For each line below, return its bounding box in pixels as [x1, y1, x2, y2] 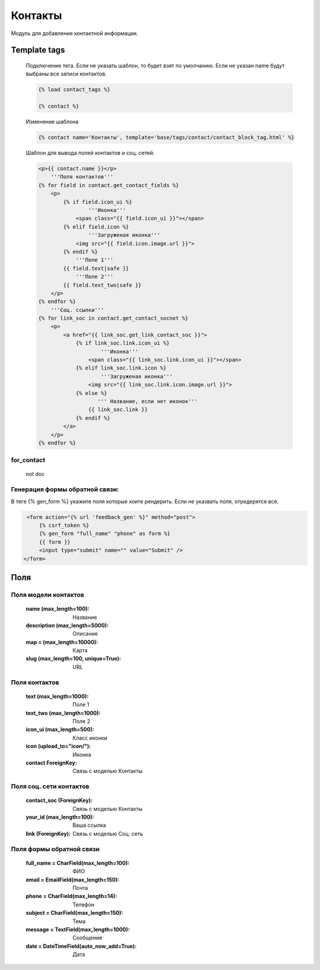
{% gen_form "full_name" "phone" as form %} [39, 530, 171, 537]
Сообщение [72, 934, 103, 941]
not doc [25, 470, 45, 478]
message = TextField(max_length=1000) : [25, 925, 130, 933]
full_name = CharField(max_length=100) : [25, 859, 130, 867]
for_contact [11, 456, 46, 465]
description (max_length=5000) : [25, 621, 109, 629]
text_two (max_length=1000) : [25, 709, 101, 716]
